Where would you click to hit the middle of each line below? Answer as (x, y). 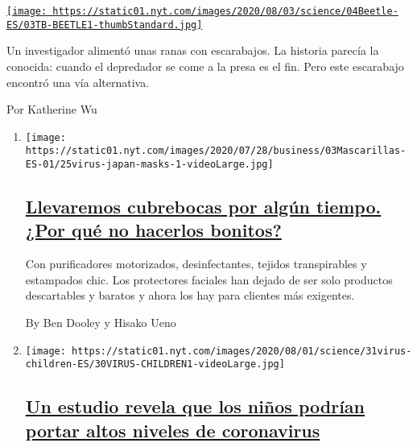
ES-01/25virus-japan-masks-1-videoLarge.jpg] (149, 164)
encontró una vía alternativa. (78, 82)
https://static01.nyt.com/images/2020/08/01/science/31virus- (242, 351)
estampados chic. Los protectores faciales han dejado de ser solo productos (209, 279)
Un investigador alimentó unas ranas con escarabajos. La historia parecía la (193, 50)
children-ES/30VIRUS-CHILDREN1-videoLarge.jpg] (155, 364)
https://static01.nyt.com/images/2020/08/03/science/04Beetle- (225, 11)
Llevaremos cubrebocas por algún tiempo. (203, 207)
